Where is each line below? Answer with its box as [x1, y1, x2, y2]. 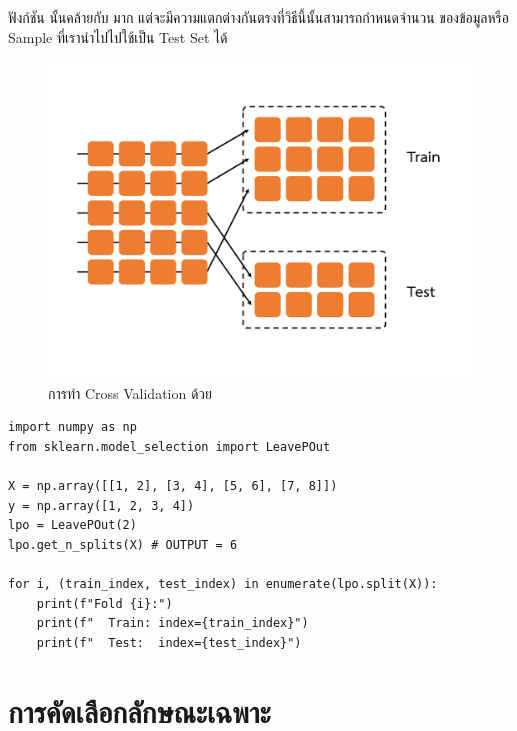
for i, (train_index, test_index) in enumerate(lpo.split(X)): [8, 577, 438, 592]
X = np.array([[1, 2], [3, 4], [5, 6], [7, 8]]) [8, 479, 338, 494]
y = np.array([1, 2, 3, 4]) [8, 498, 195, 513]
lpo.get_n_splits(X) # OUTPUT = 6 [8, 537, 238, 552]
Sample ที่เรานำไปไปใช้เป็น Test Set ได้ [8, 26, 228, 47]
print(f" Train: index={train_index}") [36, 616, 309, 631]
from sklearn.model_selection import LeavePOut [8, 439, 331, 454]
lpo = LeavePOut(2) [8, 518, 137, 533]
